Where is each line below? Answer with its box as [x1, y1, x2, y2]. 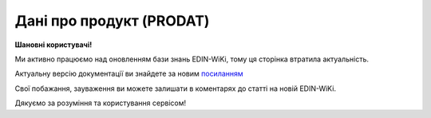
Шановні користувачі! [14, 40, 93, 49]
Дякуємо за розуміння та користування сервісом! [14, 98, 187, 108]
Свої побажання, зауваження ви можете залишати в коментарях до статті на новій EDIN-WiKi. [14, 84, 337, 93]
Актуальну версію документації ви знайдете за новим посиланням [14, 69, 243, 79]
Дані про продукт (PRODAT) [14, 12, 210, 29]
